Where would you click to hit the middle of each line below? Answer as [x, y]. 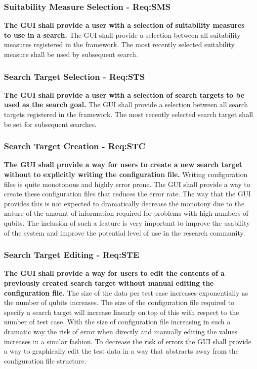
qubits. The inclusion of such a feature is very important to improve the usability [127, 222]
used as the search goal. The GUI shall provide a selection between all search [126, 104]
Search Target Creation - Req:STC [75, 146]
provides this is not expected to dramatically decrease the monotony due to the [124, 203]
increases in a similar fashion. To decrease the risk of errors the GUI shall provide [128, 341]
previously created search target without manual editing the [109, 282]
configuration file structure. [45, 360]
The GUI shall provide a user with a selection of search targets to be [124, 94]
